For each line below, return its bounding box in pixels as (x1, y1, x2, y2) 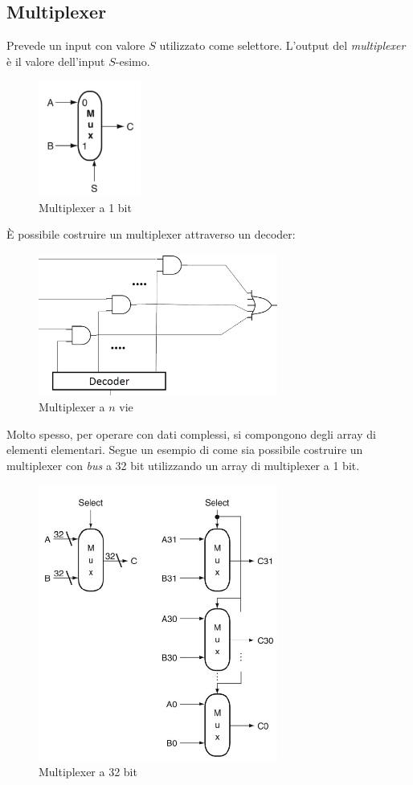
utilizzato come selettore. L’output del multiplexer (159, 37, 406, 54)
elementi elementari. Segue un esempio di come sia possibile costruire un (6, 441, 363, 458)
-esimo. (115, 52, 150, 69)
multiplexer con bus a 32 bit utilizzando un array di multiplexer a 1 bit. (6, 456, 360, 473)
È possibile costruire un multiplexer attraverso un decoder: (6, 226, 296, 243)
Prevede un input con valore (6, 37, 145, 54)
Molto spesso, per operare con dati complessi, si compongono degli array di (6, 425, 376, 442)
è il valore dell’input (6, 52, 105, 69)
